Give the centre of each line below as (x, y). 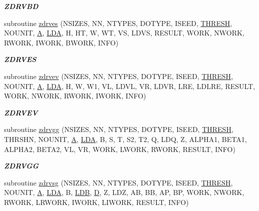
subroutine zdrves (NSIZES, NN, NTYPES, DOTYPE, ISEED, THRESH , (118, 23)
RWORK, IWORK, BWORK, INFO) (61, 42)
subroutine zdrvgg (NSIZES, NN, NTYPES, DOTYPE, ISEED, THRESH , (119, 129)
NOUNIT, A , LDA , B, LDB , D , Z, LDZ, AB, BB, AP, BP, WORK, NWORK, (124, 192)
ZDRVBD (21, 6)
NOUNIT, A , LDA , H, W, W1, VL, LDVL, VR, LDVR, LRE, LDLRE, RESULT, (130, 86)
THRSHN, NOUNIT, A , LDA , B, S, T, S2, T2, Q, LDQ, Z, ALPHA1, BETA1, (125, 139)
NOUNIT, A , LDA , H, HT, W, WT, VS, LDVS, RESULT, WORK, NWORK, (124, 33)
